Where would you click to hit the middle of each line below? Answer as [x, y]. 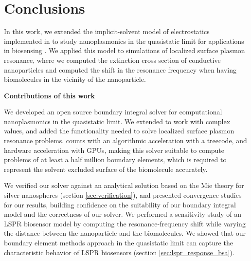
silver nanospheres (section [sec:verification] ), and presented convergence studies [123, 195]
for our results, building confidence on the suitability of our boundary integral [120, 204]
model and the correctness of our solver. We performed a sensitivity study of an [123, 214]
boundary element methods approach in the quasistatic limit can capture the [118, 242]
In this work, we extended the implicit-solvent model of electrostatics [107, 31]
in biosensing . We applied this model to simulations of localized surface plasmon [125, 50]
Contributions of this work [49, 95]
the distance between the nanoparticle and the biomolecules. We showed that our [125, 233]
